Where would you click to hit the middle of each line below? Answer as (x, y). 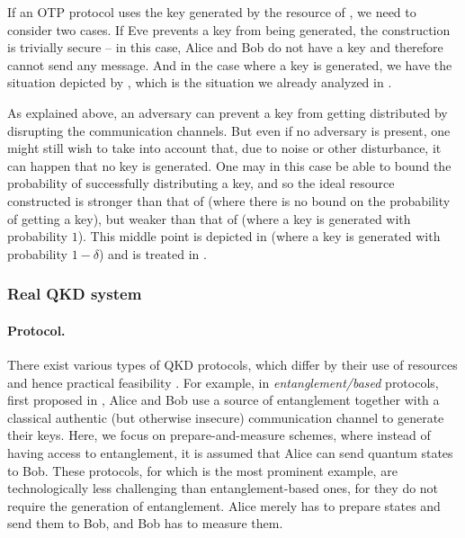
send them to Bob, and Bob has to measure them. (145, 523)
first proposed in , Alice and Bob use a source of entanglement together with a (224, 400)
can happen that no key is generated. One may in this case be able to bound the (229, 165)
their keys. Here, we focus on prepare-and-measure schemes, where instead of (219, 435)
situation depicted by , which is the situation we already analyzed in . (200, 82)
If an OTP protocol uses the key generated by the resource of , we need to (212, 12)
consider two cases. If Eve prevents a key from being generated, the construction (229, 29)
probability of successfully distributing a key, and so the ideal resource (201, 183)
